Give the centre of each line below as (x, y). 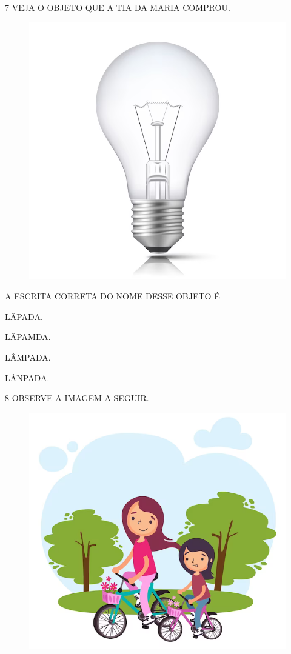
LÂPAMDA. (28, 337)
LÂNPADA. (27, 377)
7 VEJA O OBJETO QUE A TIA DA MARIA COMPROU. (118, 7)
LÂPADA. (24, 316)
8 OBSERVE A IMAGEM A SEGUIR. (77, 398)
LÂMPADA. (28, 357)
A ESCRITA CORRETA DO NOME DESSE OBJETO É (112, 296)
